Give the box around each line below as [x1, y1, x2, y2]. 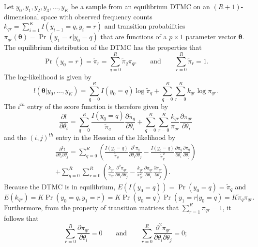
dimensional [4, 11, 39, 21]
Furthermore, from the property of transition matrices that [4, 202, 179, 212]
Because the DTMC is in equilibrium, [4, 181, 116, 191]
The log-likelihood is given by [4, 72, 91, 82]
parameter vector [185, 31, 236, 42]
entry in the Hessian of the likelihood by [56, 132, 176, 142]
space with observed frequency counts [41, 11, 152, 21]
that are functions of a [100, 31, 167, 42]
